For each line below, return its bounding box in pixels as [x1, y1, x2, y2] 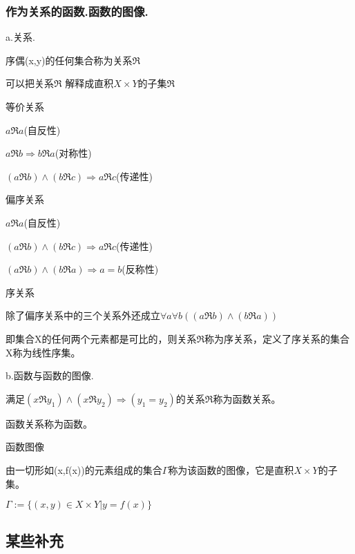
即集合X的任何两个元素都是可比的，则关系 [6, 331, 197, 345]
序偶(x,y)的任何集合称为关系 [6, 52, 133, 67]
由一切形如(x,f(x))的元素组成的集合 [6, 462, 162, 477]
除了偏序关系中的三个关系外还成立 [6, 308, 160, 323]
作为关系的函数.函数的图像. [6, 2, 148, 19]
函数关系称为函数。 [6, 416, 93, 430]
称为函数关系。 [213, 391, 281, 405]
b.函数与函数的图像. [6, 368, 94, 383]
